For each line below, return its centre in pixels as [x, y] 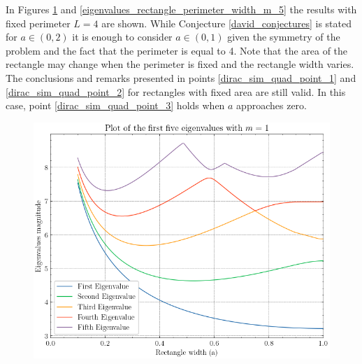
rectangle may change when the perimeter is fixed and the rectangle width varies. [180, 64]
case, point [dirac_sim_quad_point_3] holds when [115, 105]
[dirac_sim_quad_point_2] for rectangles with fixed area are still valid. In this [176, 91]
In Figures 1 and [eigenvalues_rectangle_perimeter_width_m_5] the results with [181, 9]
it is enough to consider [122, 37]
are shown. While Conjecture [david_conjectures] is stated [227, 23]
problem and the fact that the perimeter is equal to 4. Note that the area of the [177, 50]
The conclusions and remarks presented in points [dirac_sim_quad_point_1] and [181, 77]
